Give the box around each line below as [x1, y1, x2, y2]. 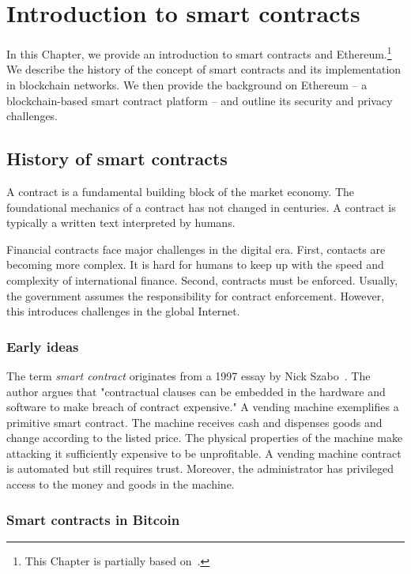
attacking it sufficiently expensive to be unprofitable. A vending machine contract [6, 444, 402, 461]
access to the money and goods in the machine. [6, 476, 235, 493]
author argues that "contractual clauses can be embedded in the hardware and [6, 383, 386, 399]
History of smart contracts [6, 146, 228, 171]
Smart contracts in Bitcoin [6, 509, 180, 529]
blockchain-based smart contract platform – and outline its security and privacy [6, 92, 393, 108]
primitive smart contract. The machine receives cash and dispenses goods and [6, 414, 383, 430]
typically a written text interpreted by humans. [6, 214, 236, 231]
